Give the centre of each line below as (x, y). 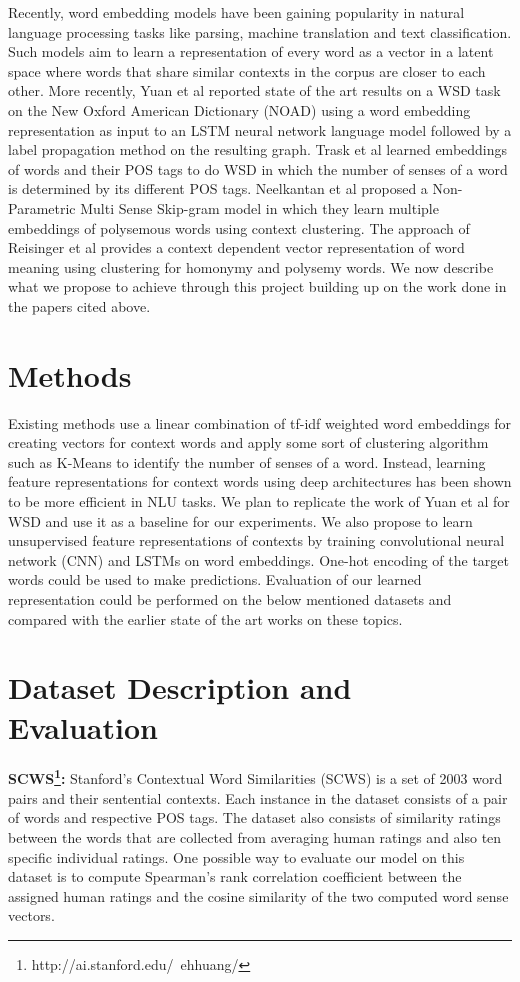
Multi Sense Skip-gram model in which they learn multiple (259, 207)
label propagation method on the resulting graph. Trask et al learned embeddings (258, 149)
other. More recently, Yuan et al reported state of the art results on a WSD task (254, 90)
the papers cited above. (79, 305)
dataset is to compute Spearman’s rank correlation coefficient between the (235, 876)
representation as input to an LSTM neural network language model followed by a (260, 129)
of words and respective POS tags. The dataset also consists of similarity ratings (254, 817)
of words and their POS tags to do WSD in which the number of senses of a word (258, 168)
